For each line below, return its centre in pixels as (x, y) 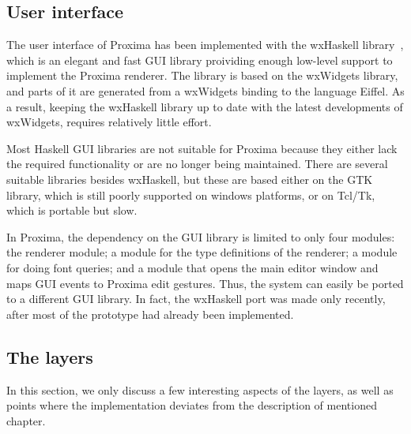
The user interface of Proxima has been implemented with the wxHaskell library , (205, 45)
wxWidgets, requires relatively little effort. (109, 122)
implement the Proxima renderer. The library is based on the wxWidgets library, (202, 75)
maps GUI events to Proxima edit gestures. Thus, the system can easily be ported (205, 283)
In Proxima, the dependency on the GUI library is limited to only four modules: (201, 236)
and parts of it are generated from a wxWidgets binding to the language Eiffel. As (205, 90)
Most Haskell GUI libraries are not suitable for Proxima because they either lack (202, 148)
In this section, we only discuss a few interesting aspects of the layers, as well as (200, 389)
